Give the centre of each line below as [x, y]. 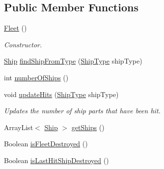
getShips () [88, 127]
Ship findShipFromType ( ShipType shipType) [73, 61]
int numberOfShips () [36, 77]
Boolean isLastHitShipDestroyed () [56, 160]
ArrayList [19, 127]
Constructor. [23, 44]
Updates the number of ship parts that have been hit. [82, 111]
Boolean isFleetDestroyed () [46, 144]
